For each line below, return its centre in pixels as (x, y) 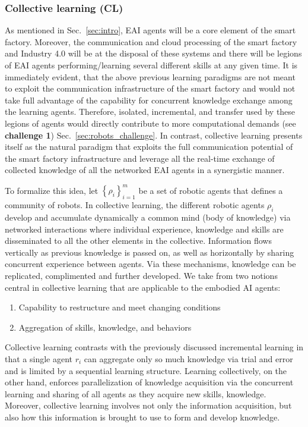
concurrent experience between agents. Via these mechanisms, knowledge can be (150, 264)
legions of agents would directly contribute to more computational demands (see (150, 123)
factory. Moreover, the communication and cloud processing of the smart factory (151, 41)
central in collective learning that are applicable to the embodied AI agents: (143, 287)
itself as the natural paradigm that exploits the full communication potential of (149, 147)
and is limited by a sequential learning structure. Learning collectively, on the (146, 370)
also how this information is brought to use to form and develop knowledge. (142, 417)
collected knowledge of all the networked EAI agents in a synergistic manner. (145, 170)
